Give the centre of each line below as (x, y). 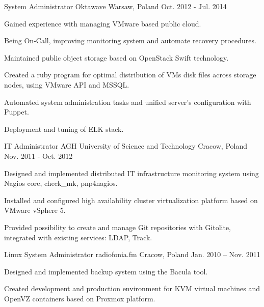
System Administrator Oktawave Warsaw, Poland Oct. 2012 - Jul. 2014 (115, 6)
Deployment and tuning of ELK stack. (64, 129)
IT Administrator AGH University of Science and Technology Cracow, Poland (126, 146)
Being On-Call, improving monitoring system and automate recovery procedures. (130, 40)
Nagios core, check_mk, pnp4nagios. (61, 183)
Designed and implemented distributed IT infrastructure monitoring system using (131, 173)
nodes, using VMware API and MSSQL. (67, 84)
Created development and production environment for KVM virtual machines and (132, 288)
